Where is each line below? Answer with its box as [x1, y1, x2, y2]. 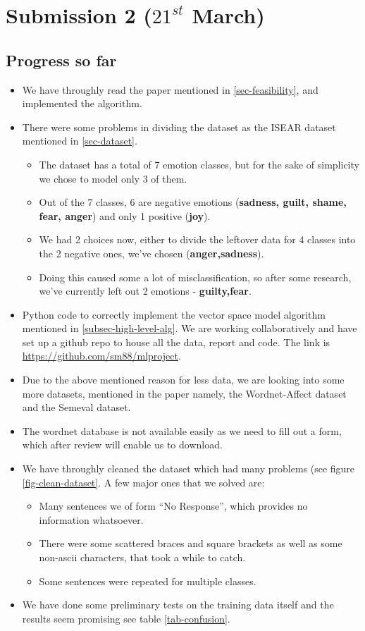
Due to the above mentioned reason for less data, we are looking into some [22, 372, 345, 387]
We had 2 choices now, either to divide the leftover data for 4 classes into [39, 232, 356, 247]
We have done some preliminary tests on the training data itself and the [22, 597, 334, 612]
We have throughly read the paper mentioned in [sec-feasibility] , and [22, 82, 318, 97]
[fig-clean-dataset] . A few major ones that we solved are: [22, 474, 265, 489]
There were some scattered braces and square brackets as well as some [39, 536, 342, 551]
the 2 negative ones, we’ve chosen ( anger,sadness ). [39, 245, 264, 260]
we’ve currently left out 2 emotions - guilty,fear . [39, 283, 252, 298]
